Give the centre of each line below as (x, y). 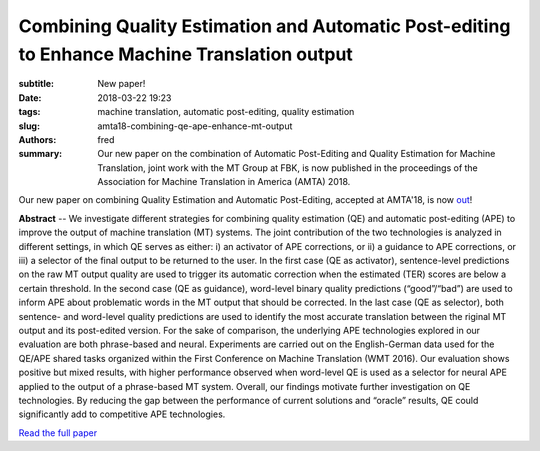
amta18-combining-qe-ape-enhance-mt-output (195, 126)
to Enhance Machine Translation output (186, 54)
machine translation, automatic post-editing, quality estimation (226, 112)
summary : (40, 154)
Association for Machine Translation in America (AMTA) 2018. (224, 182)
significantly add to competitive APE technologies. (122, 414)
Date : (30, 97)
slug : (29, 126)
